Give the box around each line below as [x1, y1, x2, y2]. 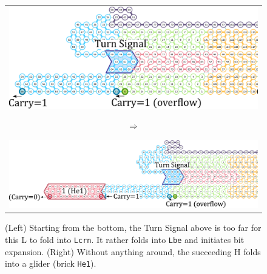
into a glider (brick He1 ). [5, 257, 96, 270]
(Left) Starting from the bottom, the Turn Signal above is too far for [5, 221, 262, 234]
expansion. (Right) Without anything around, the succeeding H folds [5, 245, 261, 258]
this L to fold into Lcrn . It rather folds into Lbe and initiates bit [5, 233, 245, 246]
